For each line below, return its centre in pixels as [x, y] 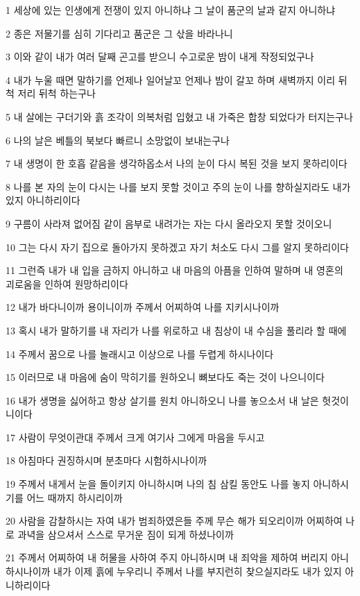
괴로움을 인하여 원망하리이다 [67, 283]
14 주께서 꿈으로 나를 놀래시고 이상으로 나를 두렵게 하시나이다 [140, 354]
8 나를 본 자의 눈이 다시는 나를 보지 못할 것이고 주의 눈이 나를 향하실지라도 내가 [178, 186]
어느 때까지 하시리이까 [75, 497]
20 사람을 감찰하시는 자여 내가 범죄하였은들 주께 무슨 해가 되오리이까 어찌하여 [174, 521]
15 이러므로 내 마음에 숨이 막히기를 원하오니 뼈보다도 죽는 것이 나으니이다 [165, 377]
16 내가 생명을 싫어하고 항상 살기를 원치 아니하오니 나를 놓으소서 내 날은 [162, 400]
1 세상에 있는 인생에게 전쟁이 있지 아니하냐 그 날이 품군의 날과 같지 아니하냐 [171, 10]
